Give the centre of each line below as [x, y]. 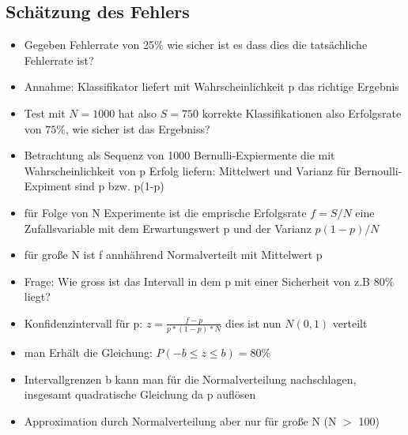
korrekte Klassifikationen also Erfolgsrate [302, 112]
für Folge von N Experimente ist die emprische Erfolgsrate [165, 212]
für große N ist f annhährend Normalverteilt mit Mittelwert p [173, 255]
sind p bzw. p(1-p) [119, 186]
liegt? [37, 296]
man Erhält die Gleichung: [88, 352]
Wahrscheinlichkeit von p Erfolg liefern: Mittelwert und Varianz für [187, 170]
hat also [138, 112]
